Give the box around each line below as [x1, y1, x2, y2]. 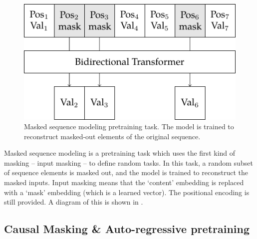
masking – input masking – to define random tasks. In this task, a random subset [4, 157, 253, 168]
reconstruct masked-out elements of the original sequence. [24, 131, 201, 141]
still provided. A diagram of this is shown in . [4, 197, 143, 207]
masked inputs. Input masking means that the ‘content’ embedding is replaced [4, 177, 244, 188]
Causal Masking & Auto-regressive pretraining [4, 221, 250, 237]
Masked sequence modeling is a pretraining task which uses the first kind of [4, 148, 236, 158]
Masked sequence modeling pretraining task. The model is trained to [24, 121, 234, 132]
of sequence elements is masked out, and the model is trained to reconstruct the [4, 167, 248, 178]
